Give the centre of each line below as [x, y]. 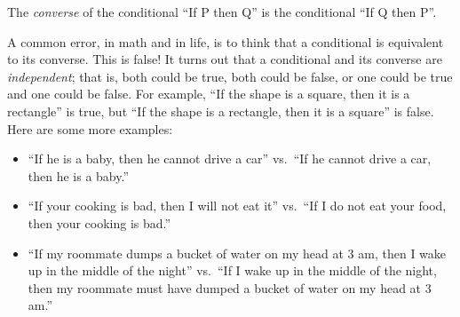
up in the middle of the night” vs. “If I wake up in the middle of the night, [232, 270]
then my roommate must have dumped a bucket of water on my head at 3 [230, 287]
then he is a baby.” [79, 175]
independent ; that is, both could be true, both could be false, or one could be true [230, 76]
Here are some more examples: [90, 128]
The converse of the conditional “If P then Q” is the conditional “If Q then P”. [222, 12]
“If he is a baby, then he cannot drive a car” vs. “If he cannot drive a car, [230, 158]
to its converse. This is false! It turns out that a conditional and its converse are [225, 59]
